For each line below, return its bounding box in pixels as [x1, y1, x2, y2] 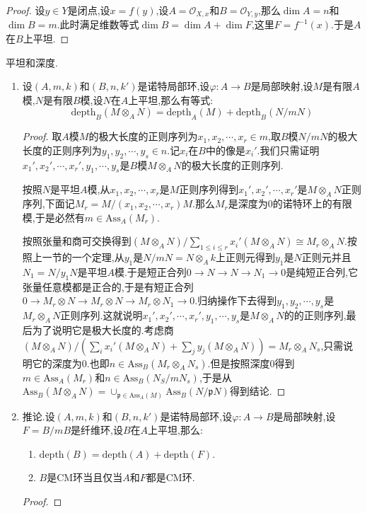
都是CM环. [146, 470, 195, 485]
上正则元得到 [215, 250, 275, 265]
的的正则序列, [284, 308, 346, 323]
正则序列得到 [179, 182, 239, 197]
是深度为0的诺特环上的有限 [228, 196, 352, 211]
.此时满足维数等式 [57, 17, 139, 32]
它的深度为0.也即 [32, 355, 110, 370]
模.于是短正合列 [114, 264, 187, 279]
